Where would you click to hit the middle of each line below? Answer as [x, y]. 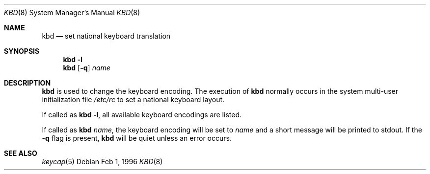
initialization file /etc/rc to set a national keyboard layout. [133, 99]
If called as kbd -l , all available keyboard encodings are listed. [142, 115]
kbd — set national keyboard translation [106, 36]
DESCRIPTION [27, 83]
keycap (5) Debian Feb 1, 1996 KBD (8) [102, 162]
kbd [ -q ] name [87, 68]
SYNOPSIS [22, 51]
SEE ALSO [21, 153]
